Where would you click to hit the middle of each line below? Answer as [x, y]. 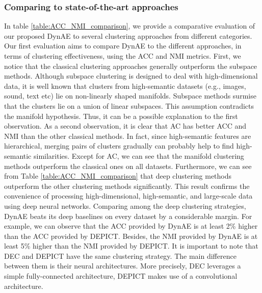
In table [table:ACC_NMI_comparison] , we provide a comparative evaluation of [130, 26]
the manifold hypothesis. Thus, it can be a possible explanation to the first [121, 116]
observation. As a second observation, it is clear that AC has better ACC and [125, 126]
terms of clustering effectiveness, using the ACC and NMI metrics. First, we [123, 56]
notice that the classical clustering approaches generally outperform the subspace [131, 66]
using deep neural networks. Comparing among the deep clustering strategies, [125, 205]
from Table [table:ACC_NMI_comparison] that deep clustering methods [118, 176]
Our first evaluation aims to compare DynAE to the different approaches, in [123, 46]
